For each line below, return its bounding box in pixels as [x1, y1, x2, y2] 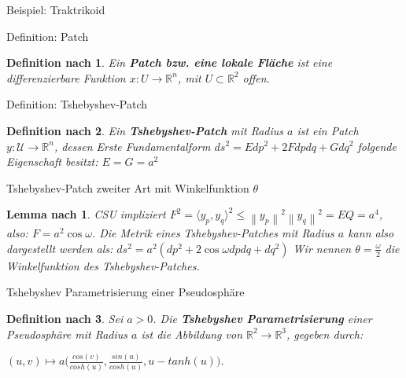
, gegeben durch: [286, 325, 364, 342]
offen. [242, 69, 270, 86]
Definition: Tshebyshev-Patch [6, 96, 148, 112]
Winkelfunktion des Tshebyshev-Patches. [6, 257, 200, 273]
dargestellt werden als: [6, 240, 113, 256]
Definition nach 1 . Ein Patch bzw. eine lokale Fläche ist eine [6, 54, 333, 71]
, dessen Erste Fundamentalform [54, 138, 211, 154]
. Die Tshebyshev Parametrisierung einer [153, 310, 372, 326]
